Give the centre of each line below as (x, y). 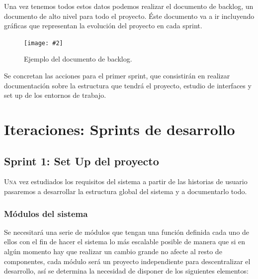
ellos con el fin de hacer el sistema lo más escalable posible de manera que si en (125, 242)
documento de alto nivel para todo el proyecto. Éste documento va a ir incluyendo (129, 16)
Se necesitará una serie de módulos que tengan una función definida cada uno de (127, 232)
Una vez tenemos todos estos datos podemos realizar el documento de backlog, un (129, 6)
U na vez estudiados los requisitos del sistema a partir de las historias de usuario (126, 181)
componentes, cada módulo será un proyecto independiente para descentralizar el (127, 261)
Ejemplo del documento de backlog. (78, 59)
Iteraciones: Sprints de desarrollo (120, 129)
